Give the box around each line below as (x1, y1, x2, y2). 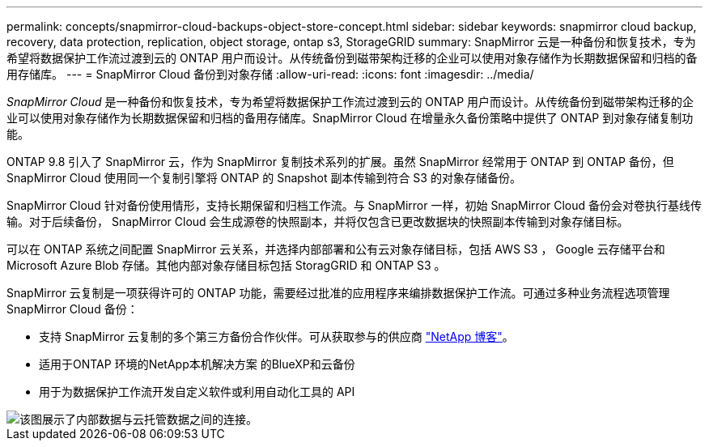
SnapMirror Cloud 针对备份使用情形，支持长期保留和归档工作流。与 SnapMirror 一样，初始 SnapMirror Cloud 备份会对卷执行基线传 (6, 198, 703, 212)
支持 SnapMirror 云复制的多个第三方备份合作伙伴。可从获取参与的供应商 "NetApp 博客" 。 (39, 330, 514, 343)
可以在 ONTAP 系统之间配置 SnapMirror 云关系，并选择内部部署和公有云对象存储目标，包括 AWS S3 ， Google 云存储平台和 (6, 242, 665, 256)
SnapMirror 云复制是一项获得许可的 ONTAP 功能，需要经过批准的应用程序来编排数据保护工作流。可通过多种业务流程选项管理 (6, 286, 670, 300)
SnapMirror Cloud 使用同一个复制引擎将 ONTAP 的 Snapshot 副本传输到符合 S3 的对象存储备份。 (6, 171, 521, 185)
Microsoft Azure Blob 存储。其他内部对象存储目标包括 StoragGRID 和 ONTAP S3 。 (6, 258, 446, 272)
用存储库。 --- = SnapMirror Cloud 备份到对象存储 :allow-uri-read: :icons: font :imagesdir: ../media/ (6, 67, 534, 81)
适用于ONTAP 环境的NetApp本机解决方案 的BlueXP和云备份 (39, 357, 355, 371)
